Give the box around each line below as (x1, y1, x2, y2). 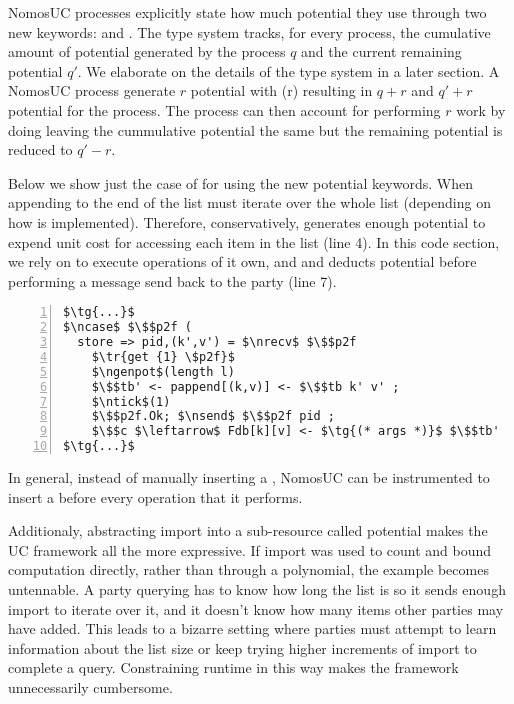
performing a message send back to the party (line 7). (8, 270, 337, 291)
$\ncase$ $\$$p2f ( (63, 320, 192, 335)
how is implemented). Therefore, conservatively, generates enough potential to (8, 211, 486, 232)
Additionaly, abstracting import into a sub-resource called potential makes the (8, 520, 488, 541)
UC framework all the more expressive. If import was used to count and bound (8, 539, 492, 560)
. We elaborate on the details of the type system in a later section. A (77, 60, 500, 81)
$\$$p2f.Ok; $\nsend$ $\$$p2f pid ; (91, 409, 336, 424)
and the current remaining (301, 41, 462, 62)
